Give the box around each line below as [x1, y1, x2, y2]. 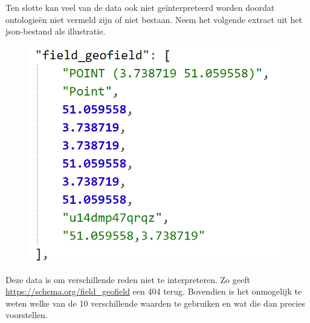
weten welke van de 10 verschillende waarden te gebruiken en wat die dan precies [5, 296, 305, 309]
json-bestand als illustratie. [5, 25, 106, 38]
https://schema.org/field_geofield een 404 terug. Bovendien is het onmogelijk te [5, 285, 302, 298]
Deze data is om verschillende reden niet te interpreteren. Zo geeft [5, 273, 250, 285]
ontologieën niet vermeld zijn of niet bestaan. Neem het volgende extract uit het [5, 13, 302, 25]
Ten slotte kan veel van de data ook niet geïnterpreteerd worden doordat [5, 1, 275, 13]
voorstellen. [5, 308, 48, 321]
